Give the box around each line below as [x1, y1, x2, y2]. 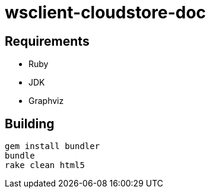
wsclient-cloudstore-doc [5, 2, 206, 23]
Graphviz [28, 96, 64, 106]
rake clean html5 [5, 160, 85, 170]
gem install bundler [5, 141, 100, 151]
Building [5, 116, 55, 131]
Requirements [5, 33, 90, 49]
